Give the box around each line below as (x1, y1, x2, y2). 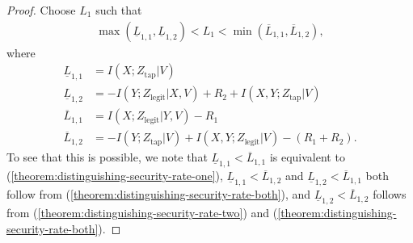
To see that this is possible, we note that (6, 149, 208, 165)
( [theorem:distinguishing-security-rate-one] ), (6, 167, 223, 184)
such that (95, 2, 142, 18)
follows (373, 186, 407, 203)
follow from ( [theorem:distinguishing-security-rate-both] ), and (6, 186, 311, 203)
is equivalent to (269, 149, 345, 165)
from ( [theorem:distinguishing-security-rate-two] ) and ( (6, 204, 278, 221)
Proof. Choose (6, 2, 76, 18)
